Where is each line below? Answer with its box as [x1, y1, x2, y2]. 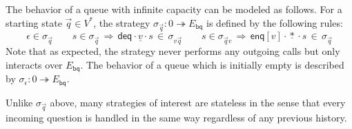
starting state [6, 15, 62, 30]
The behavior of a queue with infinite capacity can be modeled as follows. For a [6, 2, 342, 16]
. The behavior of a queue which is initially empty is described [80, 57, 344, 71]
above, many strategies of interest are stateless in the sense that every [50, 95, 346, 109]
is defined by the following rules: [206, 15, 343, 30]
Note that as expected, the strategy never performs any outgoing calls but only [6, 44, 340, 58]
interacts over [6, 57, 63, 71]
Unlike [6, 95, 33, 109]
